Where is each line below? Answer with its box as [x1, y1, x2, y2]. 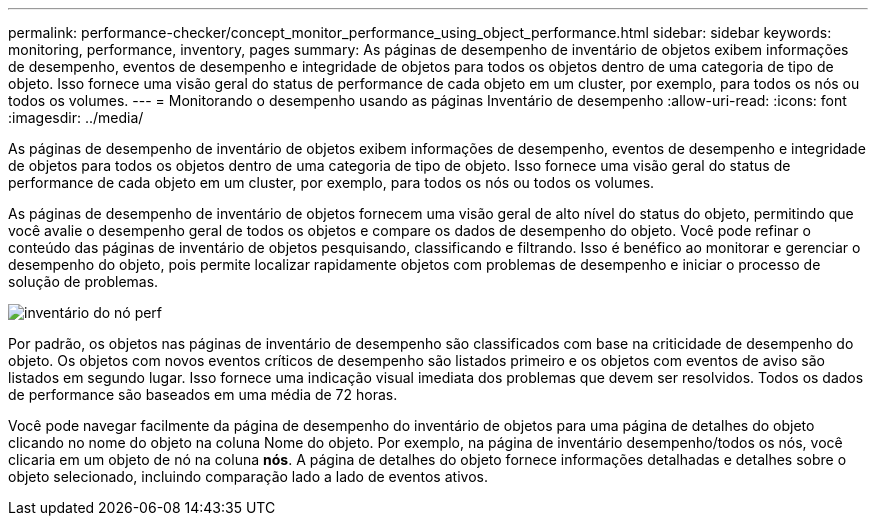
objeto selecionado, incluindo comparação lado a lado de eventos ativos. [8, 468, 488, 485]
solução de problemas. [8, 273, 159, 290]
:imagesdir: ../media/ [8, 109, 144, 126]
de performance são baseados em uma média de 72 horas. [8, 386, 398, 403]
